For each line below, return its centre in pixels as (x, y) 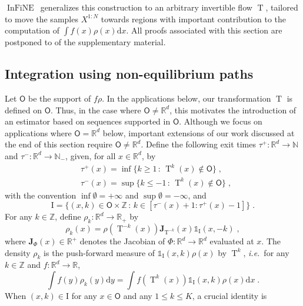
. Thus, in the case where (96, 110)
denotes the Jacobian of (122, 241)
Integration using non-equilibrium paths (129, 74)
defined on (24, 110)
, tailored (282, 7)
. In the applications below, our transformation (187, 98)
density (18, 252)
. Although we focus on (221, 121)
